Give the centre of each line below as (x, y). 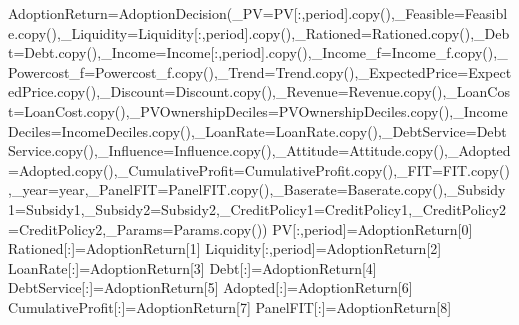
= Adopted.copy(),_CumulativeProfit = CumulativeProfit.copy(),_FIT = (225, 169)
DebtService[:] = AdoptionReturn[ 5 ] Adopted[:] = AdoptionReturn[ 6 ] (210, 287)
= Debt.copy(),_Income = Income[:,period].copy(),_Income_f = (202, 52)
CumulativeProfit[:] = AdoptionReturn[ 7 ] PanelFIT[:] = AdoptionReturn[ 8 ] (230, 306)
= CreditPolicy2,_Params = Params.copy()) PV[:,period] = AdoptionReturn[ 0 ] (240, 228)
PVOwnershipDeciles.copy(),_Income (393, 110)
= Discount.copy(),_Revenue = (256, 91)
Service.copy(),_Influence (86, 150)
